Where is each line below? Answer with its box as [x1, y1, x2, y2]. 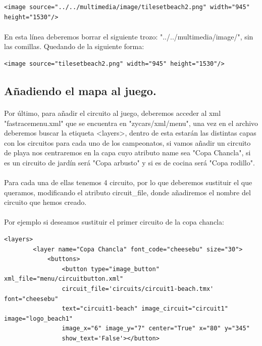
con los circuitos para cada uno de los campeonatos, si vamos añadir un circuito [4, 137, 251, 148]
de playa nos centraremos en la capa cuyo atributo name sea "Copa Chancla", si [4, 147, 251, 158]
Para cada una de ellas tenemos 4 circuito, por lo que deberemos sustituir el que [4, 177, 252, 188]
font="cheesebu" [4, 295, 59, 302]
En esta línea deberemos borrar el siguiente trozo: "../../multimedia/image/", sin [4, 31, 253, 41]
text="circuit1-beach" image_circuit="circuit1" [62, 305, 228, 313]
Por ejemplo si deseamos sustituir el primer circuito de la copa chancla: [4, 217, 224, 227]
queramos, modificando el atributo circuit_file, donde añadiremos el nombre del [4, 187, 251, 197]
